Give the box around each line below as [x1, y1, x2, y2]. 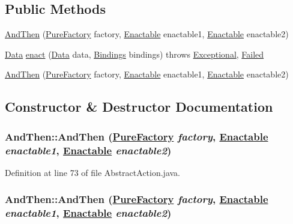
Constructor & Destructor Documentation [5, 97, 273, 116]
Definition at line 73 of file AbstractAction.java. [5, 166, 180, 178]
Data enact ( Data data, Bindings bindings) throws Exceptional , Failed [5, 47, 264, 60]
